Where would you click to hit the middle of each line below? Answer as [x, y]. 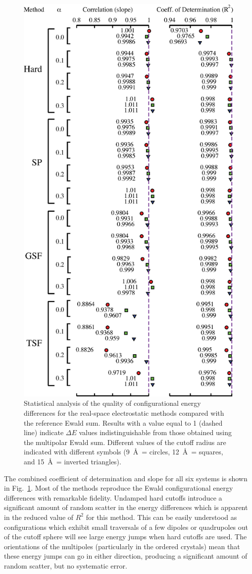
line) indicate [44, 432]
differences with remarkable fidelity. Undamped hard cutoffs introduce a [113, 497]
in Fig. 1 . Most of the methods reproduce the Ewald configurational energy [119, 488]
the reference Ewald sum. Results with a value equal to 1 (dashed [123, 422]
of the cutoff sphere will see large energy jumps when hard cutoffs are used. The [126, 537]
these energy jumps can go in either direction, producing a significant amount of [126, 556]
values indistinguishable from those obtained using [155, 432]
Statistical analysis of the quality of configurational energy [112, 403]
